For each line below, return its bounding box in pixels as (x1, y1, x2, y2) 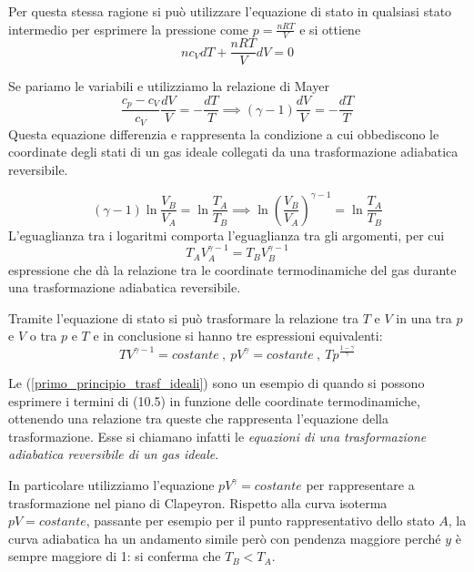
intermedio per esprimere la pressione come (8, 19, 249, 38)
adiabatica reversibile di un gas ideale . (8, 444, 219, 464)
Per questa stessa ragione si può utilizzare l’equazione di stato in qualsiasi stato (8, 2, 452, 20)
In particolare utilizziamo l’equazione (8, 475, 215, 494)
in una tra (396, 308, 452, 327)
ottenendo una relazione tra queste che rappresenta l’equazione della (8, 409, 388, 428)
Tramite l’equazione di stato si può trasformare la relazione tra (8, 308, 359, 327)
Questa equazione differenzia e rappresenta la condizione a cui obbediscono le (8, 124, 439, 143)
